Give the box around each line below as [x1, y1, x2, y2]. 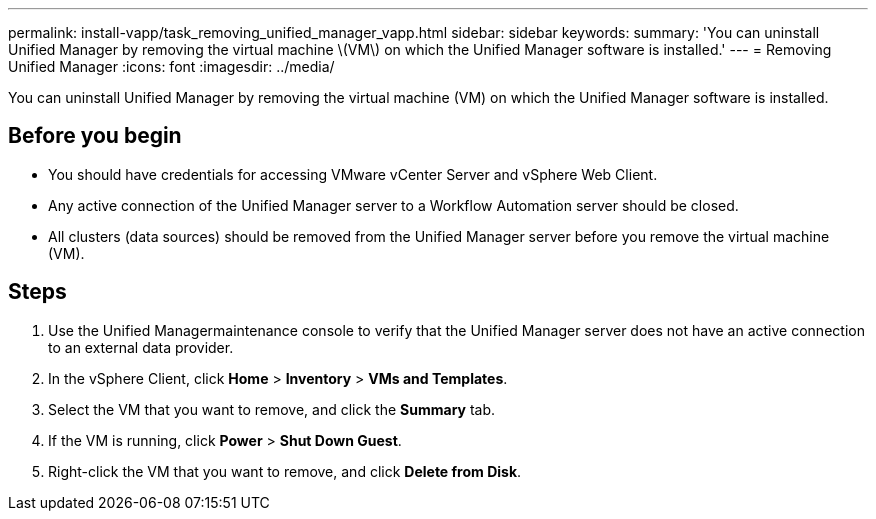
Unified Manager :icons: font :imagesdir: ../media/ [8, 58, 335, 75]
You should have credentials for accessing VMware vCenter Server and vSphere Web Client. [48, 165, 658, 183]
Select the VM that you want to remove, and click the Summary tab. [48, 400, 496, 418]
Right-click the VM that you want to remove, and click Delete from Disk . [48, 462, 522, 480]
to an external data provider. [48, 338, 234, 356]
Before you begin [8, 123, 182, 149]
